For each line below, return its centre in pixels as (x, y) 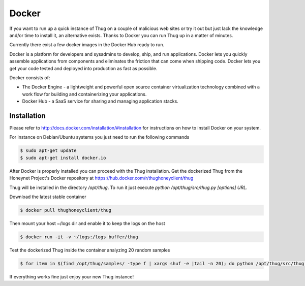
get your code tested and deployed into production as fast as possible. (83, 68)
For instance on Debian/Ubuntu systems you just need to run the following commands (99, 137)
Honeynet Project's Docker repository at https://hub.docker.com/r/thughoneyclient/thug (101, 178)
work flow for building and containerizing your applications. (84, 94)
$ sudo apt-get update (48, 151)
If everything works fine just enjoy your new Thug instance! (72, 276)
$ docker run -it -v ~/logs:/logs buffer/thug (79, 237)
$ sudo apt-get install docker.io (63, 158)
